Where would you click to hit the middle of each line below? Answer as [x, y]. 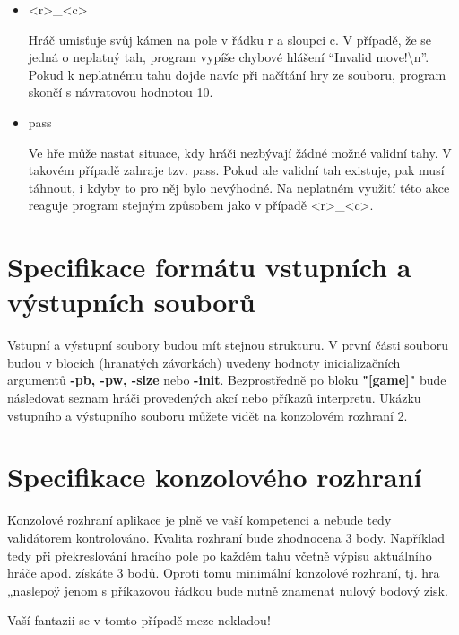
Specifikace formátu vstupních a [209, 267]
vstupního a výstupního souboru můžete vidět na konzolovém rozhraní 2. [208, 415]
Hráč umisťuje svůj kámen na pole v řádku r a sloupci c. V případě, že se [230, 39]
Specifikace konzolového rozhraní [215, 477]
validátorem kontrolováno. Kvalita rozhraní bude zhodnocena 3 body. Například [226, 537]
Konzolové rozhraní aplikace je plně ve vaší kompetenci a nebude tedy [199, 520]
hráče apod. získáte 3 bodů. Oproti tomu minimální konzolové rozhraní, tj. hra [224, 573]
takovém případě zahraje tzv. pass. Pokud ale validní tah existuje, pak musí [236, 170]
